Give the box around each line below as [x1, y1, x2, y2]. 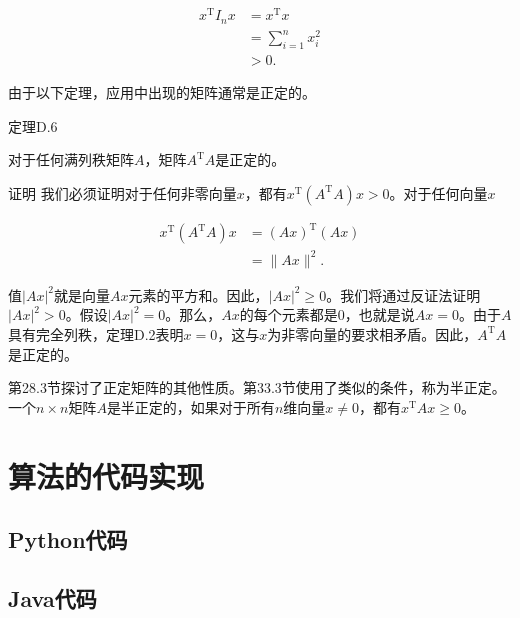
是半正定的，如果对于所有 [106, 396, 275, 417]
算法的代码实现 [8, 455, 205, 496]
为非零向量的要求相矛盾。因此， [267, 323, 478, 344]
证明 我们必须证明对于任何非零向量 [8, 182, 237, 203]
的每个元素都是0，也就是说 [239, 304, 415, 325]
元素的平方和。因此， [128, 284, 269, 305]
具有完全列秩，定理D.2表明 [8, 323, 184, 344]
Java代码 [8, 582, 97, 613]
